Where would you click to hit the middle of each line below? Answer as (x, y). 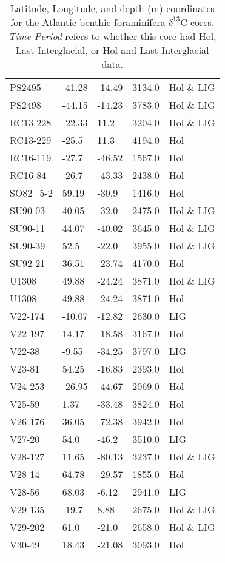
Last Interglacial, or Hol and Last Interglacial (112, 50)
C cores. (197, 22)
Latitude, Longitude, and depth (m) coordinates (112, 8)
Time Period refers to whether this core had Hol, (112, 36)
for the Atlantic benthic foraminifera (88, 22)
